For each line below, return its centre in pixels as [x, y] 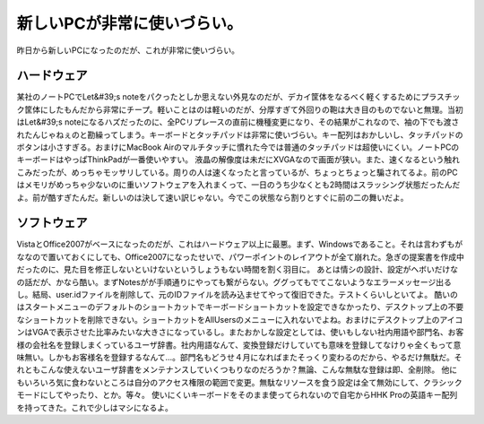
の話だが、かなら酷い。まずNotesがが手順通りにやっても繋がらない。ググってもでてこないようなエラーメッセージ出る [234, 281]
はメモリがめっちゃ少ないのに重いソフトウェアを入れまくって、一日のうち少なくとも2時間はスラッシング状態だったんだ [238, 185]
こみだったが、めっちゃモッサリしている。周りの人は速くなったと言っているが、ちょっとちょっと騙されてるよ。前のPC [238, 172]
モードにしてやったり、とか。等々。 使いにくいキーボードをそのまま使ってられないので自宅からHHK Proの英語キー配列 [237, 395]
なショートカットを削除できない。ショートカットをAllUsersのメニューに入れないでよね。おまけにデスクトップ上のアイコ [240, 319]
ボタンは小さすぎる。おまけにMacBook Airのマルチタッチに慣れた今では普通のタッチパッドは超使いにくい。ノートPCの [238, 147]
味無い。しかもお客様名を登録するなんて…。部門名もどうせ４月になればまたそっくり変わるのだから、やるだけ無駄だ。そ [239, 357]
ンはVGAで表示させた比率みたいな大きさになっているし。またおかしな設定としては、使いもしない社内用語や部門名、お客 [240, 333]
